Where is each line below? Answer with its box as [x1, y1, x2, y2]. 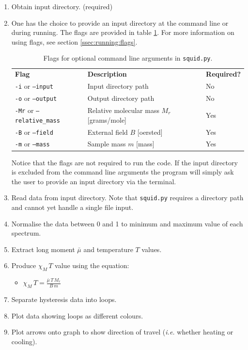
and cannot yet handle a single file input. [11, 202, 134, 212]
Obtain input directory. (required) [11, 1, 113, 11]
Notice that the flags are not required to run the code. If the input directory [11, 157, 238, 167]
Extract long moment [11, 244, 75, 254]
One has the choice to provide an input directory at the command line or [11, 17, 229, 28]
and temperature [83, 244, 133, 254]
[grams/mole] [87, 114, 127, 125]
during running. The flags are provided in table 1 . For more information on [11, 27, 234, 37]
